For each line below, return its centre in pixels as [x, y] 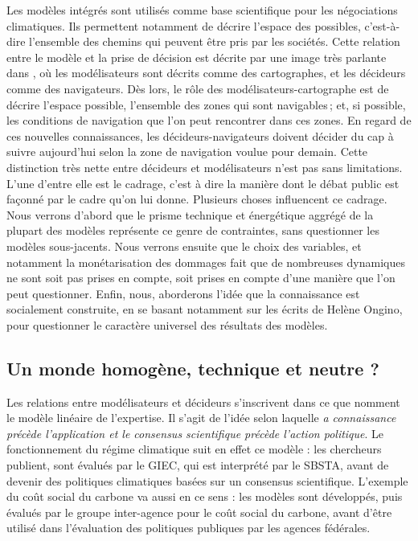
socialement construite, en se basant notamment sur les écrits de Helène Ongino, [205, 309]
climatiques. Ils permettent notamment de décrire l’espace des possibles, [184, 25]
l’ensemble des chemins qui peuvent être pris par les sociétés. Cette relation [215, 41]
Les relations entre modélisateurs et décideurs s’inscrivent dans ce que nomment [203, 402]
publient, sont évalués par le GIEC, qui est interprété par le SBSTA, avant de [198, 465]
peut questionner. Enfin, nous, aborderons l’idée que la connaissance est [183, 293]
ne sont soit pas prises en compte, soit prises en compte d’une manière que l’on [201, 278]
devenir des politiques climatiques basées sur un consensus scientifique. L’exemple [207, 480]
